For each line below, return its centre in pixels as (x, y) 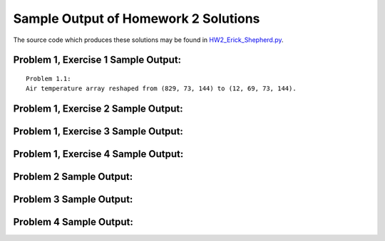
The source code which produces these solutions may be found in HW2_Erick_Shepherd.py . (149, 40)
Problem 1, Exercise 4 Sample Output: (98, 154)
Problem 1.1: (48, 79)
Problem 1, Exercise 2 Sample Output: (98, 109)
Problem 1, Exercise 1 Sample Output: (97, 60)
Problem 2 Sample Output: (73, 177)
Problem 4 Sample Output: (73, 222)
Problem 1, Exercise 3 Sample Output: (98, 132)
